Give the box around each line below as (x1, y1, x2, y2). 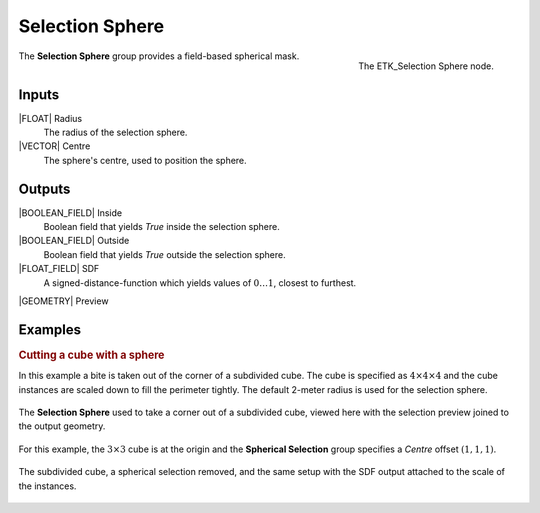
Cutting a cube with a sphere (18, 348, 165, 362)
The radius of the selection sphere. (43, 126, 188, 139)
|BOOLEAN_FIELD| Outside (18, 235, 130, 247)
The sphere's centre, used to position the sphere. (43, 154, 247, 166)
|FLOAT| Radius (18, 112, 83, 124)
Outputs (18, 180, 71, 197)
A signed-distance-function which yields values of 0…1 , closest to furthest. (43, 276, 357, 289)
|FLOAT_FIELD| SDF (18, 263, 100, 275)
